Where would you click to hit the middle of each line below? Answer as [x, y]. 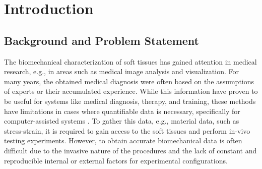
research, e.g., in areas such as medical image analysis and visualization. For [121, 71]
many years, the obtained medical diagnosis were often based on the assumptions [129, 81]
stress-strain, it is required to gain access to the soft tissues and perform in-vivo [127, 130]
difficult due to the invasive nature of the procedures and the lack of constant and [130, 150]
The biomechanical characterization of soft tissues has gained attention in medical [130, 61]
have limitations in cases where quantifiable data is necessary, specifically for [122, 111]
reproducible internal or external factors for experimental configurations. [116, 160]
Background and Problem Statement [102, 40]
